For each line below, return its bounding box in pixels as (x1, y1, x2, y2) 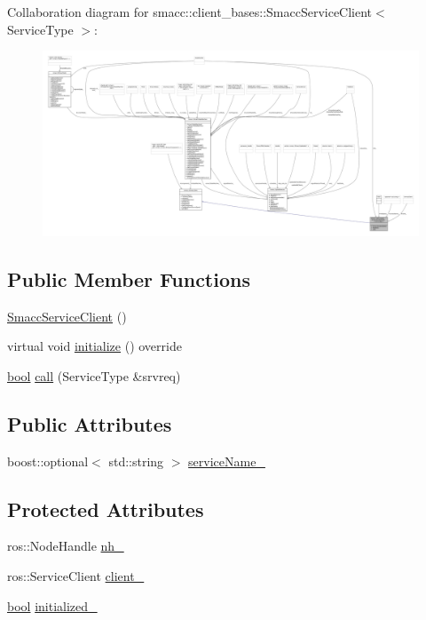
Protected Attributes (7, 495, 204, 522)
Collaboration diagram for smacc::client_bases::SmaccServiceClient (7, 3, 373, 20)
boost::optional (7, 451, 89, 470)
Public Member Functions (7, 265, 250, 292)
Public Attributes (7, 409, 172, 437)
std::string (108, 451, 164, 470)
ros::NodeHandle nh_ (7, 537, 124, 555)
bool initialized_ (7, 596, 98, 615)
